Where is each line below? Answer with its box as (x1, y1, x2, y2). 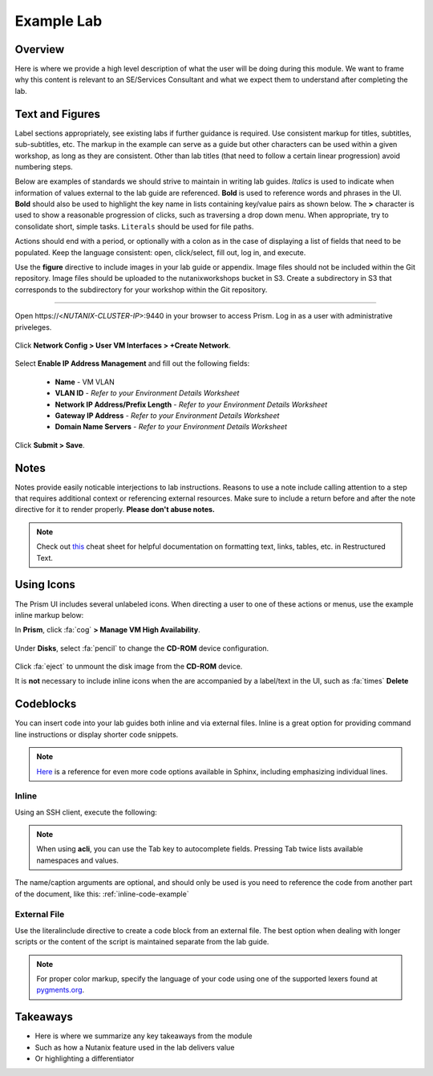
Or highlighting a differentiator (34, 1054, 135, 1063)
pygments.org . (36, 985, 85, 995)
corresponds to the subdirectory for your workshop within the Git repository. (14, 285, 268, 294)
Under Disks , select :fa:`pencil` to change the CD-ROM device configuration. (14, 643, 269, 653)
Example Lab (14, 12, 103, 30)
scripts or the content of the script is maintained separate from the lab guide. (14, 937, 269, 947)
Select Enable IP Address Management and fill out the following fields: (14, 359, 250, 368)
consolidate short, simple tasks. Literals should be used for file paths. (14, 221, 254, 231)
